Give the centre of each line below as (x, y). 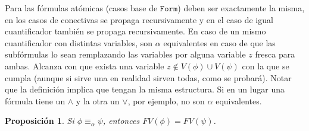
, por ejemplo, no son (166, 100)
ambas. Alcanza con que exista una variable (85, 65)
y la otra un (98, 100)
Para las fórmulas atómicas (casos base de (81, 8)
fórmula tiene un (35, 100)
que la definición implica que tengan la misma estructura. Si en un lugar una (145, 89)
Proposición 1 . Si (40, 121)
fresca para (275, 54)
